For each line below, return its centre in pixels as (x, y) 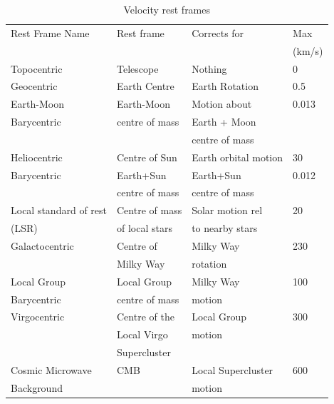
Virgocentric (38, 317)
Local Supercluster (233, 369)
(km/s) (308, 50)
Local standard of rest (59, 210)
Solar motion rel (227, 210)
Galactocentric (42, 245)
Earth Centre (146, 86)
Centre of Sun (147, 157)
